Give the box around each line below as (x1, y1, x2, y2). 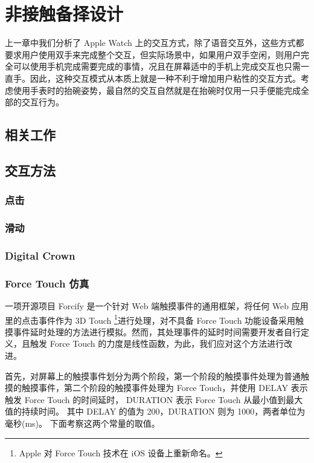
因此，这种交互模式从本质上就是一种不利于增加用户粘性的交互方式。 (30, 71, 301, 84)
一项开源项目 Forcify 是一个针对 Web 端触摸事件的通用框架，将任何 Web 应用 (5, 300, 309, 312)
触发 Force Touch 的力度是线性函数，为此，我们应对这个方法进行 (30, 337, 284, 350)
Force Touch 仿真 (5, 275, 89, 291)
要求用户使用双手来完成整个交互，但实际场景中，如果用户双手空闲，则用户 (5, 48, 301, 61)
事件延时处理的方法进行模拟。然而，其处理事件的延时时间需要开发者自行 (13, 325, 301, 338)
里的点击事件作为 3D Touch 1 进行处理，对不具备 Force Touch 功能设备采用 (5, 312, 296, 326)
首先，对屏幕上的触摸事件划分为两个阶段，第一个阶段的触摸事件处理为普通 (5, 369, 301, 382)
